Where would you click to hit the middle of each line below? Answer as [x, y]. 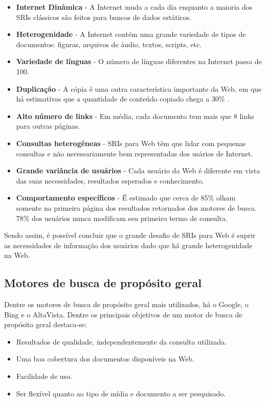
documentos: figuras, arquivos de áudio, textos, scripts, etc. [109, 44]
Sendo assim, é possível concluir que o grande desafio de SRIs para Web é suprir [130, 235]
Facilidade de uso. [44, 376]
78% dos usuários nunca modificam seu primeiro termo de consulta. [122, 218]
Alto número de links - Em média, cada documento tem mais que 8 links [135, 116]
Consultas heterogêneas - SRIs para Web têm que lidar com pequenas [131, 143]
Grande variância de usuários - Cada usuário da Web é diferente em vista [138, 170]
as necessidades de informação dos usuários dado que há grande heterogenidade [128, 245]
